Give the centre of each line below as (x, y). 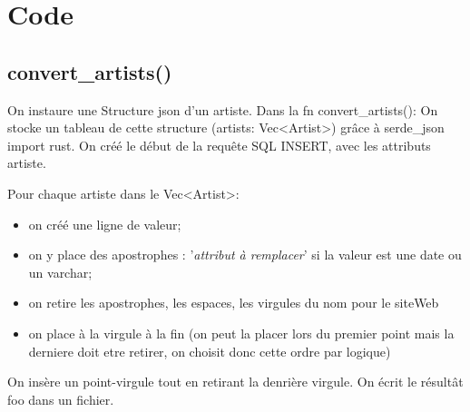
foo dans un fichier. (61, 399)
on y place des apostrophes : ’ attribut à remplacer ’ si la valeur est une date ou (245, 255)
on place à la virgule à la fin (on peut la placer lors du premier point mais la (241, 333)
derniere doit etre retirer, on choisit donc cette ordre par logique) (210, 351)
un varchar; (60, 272)
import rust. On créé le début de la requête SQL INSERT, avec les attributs (219, 145)
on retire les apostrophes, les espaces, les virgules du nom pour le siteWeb (234, 303)
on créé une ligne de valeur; (105, 224)
